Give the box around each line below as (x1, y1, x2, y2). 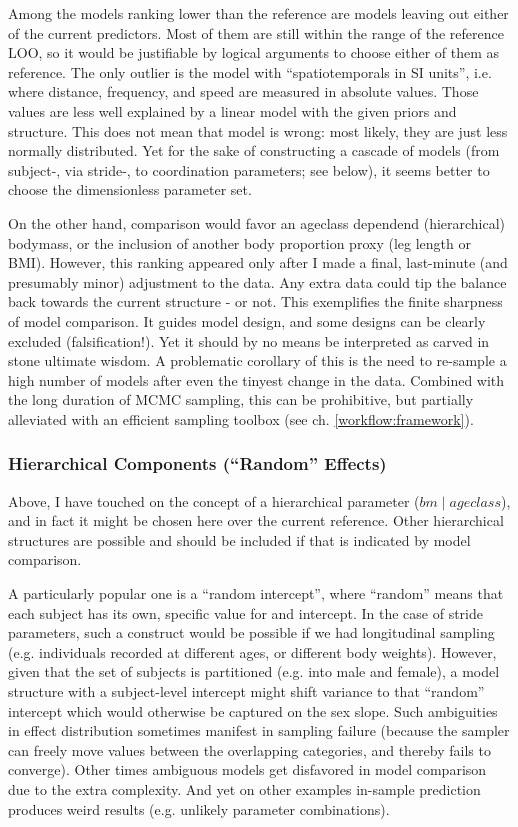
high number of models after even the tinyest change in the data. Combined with (8, 369, 505, 390)
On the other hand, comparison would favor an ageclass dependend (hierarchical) (8, 212, 506, 233)
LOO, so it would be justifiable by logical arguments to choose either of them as (8, 42, 500, 63)
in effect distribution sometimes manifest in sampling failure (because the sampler (8, 720, 510, 741)
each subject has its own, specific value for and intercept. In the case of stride (8, 602, 483, 623)
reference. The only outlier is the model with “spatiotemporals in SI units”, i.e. (8, 61, 492, 82)
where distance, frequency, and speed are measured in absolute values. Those (8, 81, 479, 102)
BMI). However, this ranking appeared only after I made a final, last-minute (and (8, 252, 508, 273)
